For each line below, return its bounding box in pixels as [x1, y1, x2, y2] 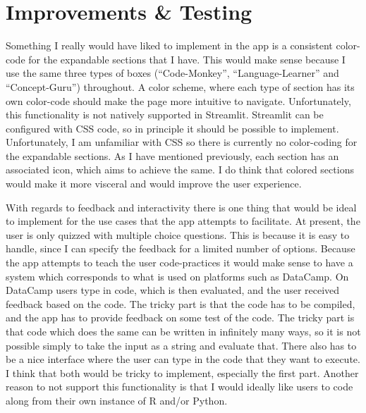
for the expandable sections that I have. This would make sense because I [28, 51, 346, 66]
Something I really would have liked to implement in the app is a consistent [6, 38, 333, 53]
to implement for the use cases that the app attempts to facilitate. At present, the [6, 214, 360, 228]
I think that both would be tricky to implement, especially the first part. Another [6, 365, 359, 380]
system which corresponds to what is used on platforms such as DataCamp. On [6, 269, 349, 283]
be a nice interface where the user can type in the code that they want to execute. [6, 352, 360, 366]
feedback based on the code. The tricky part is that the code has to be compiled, [6, 296, 355, 311]
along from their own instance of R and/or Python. [6, 393, 228, 407]
